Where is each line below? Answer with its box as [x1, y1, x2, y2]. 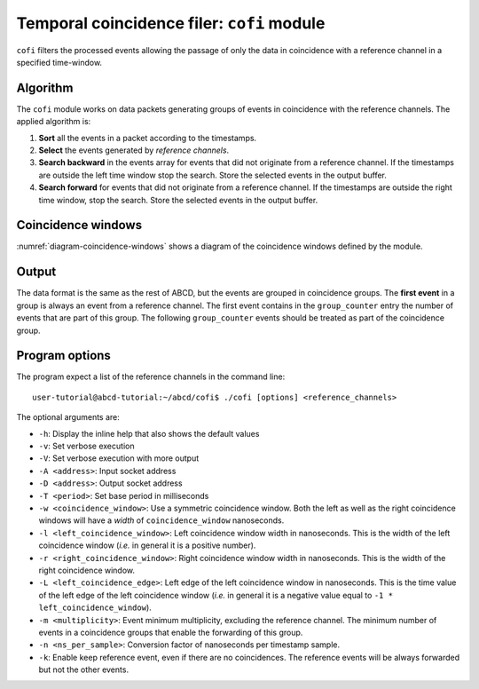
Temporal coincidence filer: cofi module [16, 13, 326, 33]
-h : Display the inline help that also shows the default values [38, 428, 260, 439]
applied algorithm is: [16, 116, 91, 127]
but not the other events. [38, 664, 129, 675]
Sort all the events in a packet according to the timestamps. [38, 132, 257, 143]
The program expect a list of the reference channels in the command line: [16, 371, 286, 382]
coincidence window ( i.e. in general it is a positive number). [38, 540, 256, 550]
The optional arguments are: [16, 412, 120, 423]
